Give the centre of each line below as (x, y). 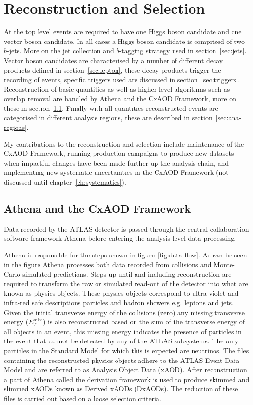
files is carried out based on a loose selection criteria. (83, 398)
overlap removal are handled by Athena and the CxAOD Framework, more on (120, 98)
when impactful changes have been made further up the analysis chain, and (117, 162)
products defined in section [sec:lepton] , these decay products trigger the (113, 70)
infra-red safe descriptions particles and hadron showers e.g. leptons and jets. (119, 302)
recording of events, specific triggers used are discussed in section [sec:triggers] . (122, 79)
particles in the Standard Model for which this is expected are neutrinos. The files (126, 350)
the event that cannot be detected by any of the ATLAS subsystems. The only (121, 341)
